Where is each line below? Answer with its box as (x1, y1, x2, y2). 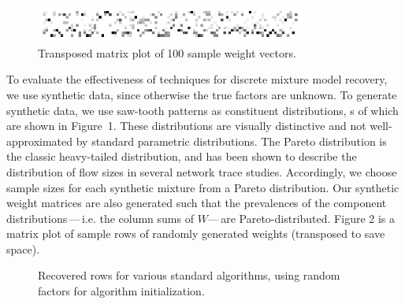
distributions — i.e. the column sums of (6, 209, 194, 226)
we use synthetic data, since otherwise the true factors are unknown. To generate (6, 86, 397, 102)
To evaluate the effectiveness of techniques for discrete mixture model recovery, (6, 71, 388, 87)
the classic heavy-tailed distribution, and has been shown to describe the (6, 148, 357, 165)
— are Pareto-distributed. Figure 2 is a (207, 209, 396, 226)
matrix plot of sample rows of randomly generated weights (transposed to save (6, 225, 385, 242)
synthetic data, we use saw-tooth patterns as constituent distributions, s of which (6, 102, 399, 118)
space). (6, 240, 40, 257)
